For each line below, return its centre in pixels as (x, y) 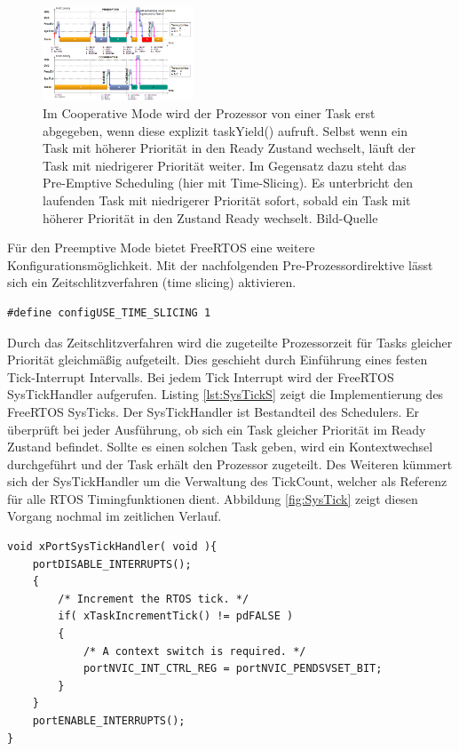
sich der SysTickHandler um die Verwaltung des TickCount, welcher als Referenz (227, 481)
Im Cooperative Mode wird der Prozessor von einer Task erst (209, 113)
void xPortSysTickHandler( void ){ (112, 547)
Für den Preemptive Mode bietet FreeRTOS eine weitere (161, 248)
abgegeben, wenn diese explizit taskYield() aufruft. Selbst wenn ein (225, 130)
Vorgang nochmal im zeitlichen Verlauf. (115, 516)
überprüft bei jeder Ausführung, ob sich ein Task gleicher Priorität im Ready (217, 429)
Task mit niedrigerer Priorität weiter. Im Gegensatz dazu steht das (225, 165)
